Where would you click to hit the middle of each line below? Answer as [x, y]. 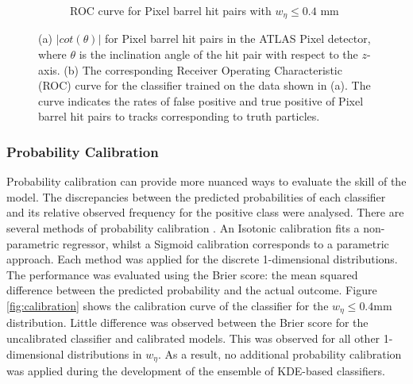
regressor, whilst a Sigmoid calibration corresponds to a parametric [226, 243]
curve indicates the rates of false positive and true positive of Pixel [201, 100]
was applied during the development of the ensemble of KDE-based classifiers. [196, 371]
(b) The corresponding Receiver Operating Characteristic [203, 69]
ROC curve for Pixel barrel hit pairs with [171, 10]
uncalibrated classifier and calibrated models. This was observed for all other [193, 338]
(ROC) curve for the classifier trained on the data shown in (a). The [205, 85]
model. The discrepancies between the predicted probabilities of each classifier [196, 196]
